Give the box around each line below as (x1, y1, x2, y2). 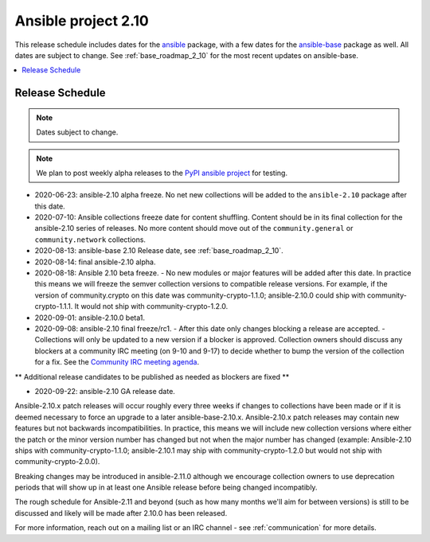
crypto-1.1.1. (34, 302, 73, 311)
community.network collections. (34, 235, 147, 244)
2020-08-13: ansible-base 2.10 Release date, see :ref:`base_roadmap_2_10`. (34, 246, 283, 255)
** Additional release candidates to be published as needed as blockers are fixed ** (14, 372, 290, 381)
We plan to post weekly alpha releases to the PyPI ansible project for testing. (36, 168, 288, 177)
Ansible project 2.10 (14, 12, 149, 29)
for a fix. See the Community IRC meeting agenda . (34, 357, 199, 367)
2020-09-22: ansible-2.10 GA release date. (34, 386, 175, 396)
